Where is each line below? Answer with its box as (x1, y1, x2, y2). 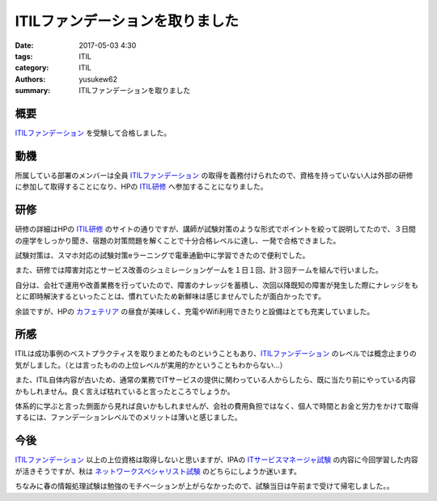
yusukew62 (78, 74, 117, 84)
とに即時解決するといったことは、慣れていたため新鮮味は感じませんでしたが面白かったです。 (15, 291, 326, 301)
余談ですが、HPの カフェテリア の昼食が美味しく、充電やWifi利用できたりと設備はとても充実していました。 (15, 306, 375, 316)
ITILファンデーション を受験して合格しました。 (15, 128, 172, 138)
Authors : (15, 74, 46, 84)
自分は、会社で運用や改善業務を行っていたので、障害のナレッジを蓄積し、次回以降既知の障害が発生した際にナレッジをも (15, 280, 418, 290)
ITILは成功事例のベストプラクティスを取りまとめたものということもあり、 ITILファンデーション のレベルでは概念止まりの (15, 349, 417, 359)
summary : (15, 86, 51, 96)
